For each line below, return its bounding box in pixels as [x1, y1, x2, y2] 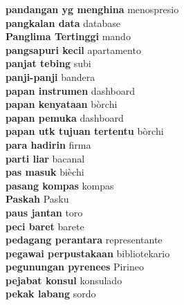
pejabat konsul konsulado [6, 272, 122, 287]
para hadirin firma [6, 137, 91, 151]
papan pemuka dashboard [6, 110, 124, 124]
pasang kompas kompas [6, 178, 114, 192]
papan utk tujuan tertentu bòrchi [6, 124, 164, 138]
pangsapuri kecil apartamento [6, 42, 141, 57]
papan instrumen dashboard [6, 83, 136, 98]
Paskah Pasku [6, 192, 69, 206]
